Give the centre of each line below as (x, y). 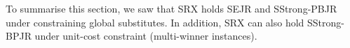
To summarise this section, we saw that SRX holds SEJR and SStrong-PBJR (171, 8)
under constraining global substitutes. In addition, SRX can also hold (155, 22)
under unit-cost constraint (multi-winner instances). (146, 36)
